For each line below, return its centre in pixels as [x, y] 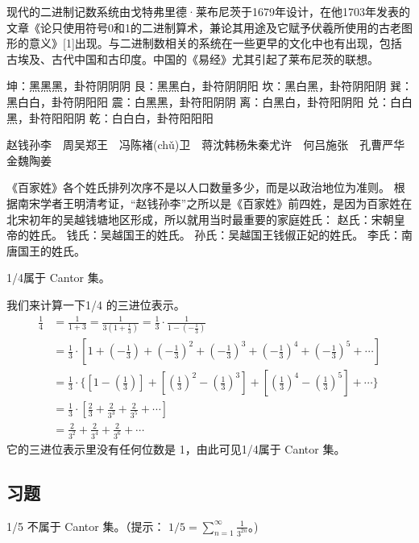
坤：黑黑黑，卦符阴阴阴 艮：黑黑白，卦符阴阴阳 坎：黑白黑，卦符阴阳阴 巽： [209, 86]
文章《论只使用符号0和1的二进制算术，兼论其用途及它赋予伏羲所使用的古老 [204, 27]
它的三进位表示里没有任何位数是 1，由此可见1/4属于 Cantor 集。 [176, 448]
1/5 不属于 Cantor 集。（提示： [86, 526]
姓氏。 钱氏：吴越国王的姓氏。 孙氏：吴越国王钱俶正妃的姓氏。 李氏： [215, 235]
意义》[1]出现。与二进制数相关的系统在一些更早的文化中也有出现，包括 [215, 43]
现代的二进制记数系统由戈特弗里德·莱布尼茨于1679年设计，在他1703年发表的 [208, 11]
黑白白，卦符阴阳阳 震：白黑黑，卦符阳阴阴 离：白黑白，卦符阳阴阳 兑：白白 [209, 101]
